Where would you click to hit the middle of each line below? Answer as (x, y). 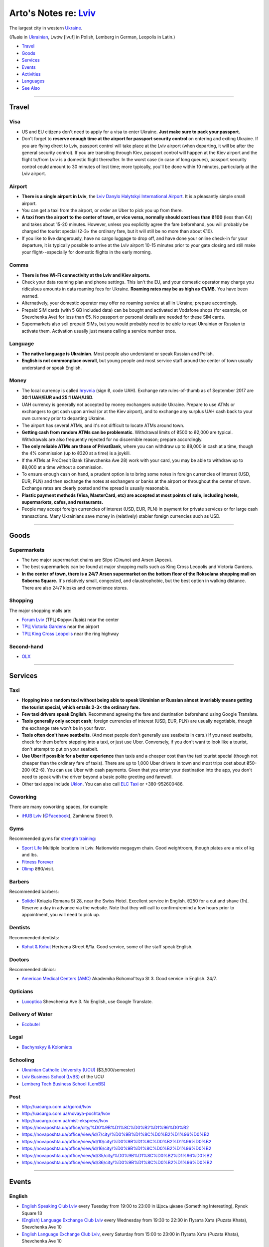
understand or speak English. (52, 368)
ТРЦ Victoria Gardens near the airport (61, 626)
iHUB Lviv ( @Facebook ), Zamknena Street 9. (67, 816)
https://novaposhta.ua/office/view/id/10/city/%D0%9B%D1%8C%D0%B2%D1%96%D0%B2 (117, 1141)
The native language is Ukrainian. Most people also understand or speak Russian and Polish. (118, 354)
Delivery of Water (31, 1014)
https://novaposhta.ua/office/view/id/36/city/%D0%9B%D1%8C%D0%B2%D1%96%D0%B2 (117, 1163)
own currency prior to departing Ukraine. (64, 418)
